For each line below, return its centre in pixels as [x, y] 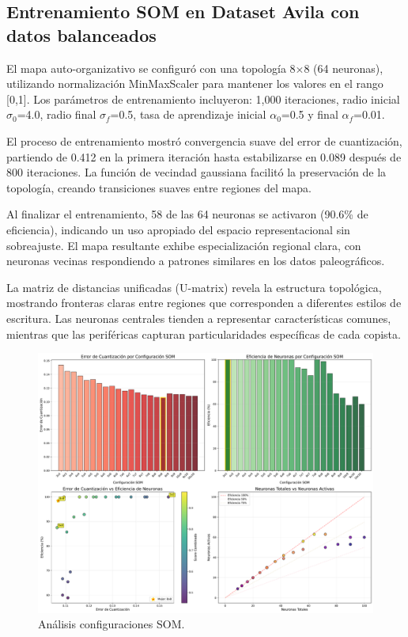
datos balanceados [81, 34]
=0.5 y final [310, 114]
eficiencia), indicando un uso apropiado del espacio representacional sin [178, 229]
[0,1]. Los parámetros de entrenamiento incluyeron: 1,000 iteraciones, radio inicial [203, 99]
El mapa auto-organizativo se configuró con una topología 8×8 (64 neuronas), [195, 68]
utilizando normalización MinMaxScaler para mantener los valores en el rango [195, 83]
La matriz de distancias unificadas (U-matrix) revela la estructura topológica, [194, 287]
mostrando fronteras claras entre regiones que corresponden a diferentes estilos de [204, 303]
